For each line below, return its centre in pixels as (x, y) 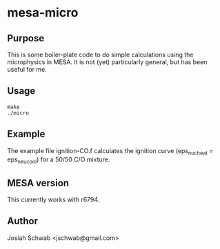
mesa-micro (43, 13)
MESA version (38, 183)
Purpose (26, 38)
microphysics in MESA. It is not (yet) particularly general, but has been (107, 62)
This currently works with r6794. (53, 200)
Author (22, 221)
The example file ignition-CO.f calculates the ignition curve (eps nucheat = (110, 151)
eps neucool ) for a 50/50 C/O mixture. (59, 160)
